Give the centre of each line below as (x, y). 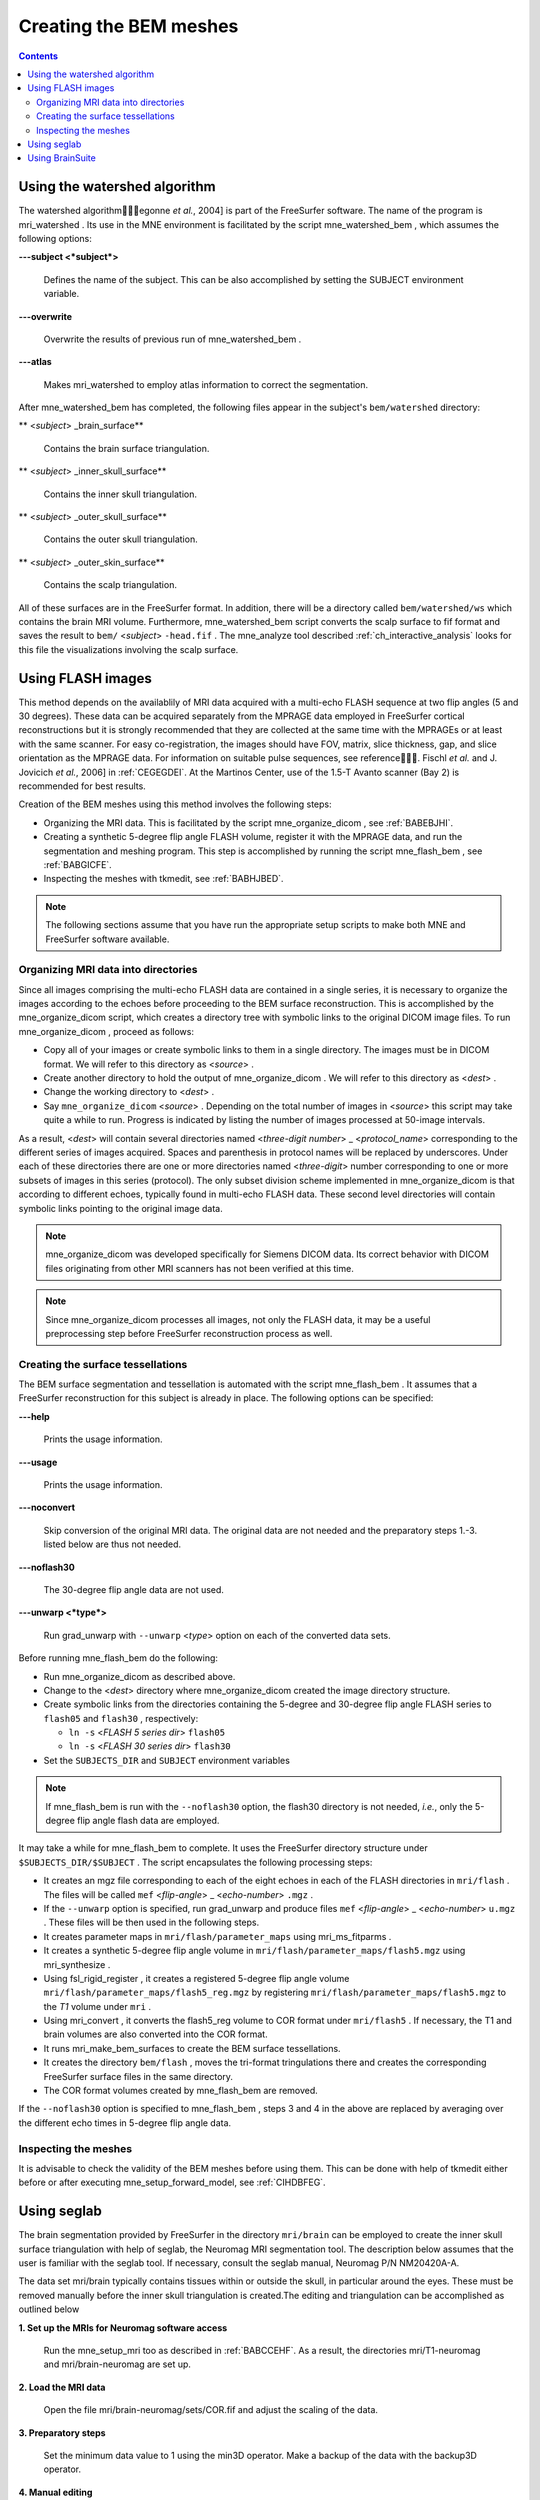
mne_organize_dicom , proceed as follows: (106, 1031)
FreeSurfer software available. (107, 939)
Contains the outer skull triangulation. (121, 539)
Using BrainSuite (62, 158)
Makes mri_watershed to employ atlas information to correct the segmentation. (206, 384)
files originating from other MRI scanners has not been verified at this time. (199, 1268)
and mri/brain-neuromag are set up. (117, 2364)
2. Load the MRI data (62, 2387)
